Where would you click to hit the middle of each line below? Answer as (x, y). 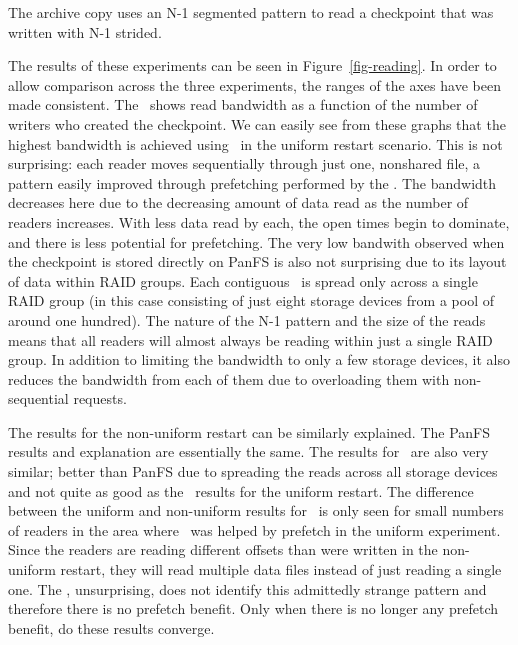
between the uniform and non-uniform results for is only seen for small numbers (256, 510)
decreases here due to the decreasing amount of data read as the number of (238, 202)
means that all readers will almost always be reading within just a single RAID (250, 339)
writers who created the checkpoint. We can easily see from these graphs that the (257, 123)
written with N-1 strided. (85, 31)
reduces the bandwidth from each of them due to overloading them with (229, 378)
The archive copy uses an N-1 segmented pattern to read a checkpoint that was (251, 12)
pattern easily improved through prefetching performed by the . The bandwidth (252, 182)
